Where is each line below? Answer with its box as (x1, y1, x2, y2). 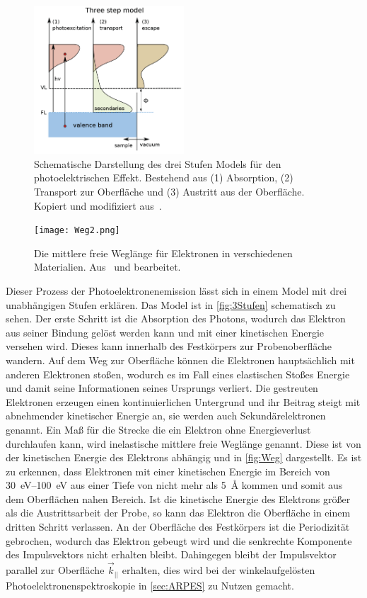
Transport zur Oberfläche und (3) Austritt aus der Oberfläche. (34, 184, 305, 198)
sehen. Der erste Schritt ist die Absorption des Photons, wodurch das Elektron (6, 311, 346, 326)
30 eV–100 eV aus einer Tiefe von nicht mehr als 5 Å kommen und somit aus (6, 478, 343, 492)
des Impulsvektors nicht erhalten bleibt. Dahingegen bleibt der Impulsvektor (6, 547, 337, 562)
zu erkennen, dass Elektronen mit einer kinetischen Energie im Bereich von (6, 463, 330, 478)
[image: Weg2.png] (34, 225, 120, 236)
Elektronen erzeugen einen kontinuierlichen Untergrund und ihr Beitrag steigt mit (6, 394, 361, 409)
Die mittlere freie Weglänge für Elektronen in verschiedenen (34, 245, 293, 260)
